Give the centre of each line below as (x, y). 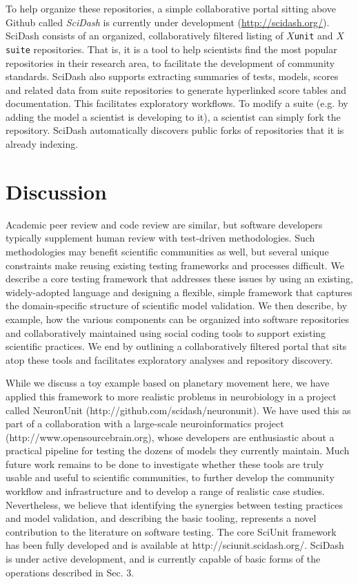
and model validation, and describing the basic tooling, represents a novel (161, 518)
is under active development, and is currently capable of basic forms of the (163, 559)
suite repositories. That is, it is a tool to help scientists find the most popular (171, 49)
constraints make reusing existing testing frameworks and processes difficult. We (175, 265)
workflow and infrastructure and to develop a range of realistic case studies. (166, 491)
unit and (314, 36)
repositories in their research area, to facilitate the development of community (170, 62)
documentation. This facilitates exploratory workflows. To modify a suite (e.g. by (177, 103)
